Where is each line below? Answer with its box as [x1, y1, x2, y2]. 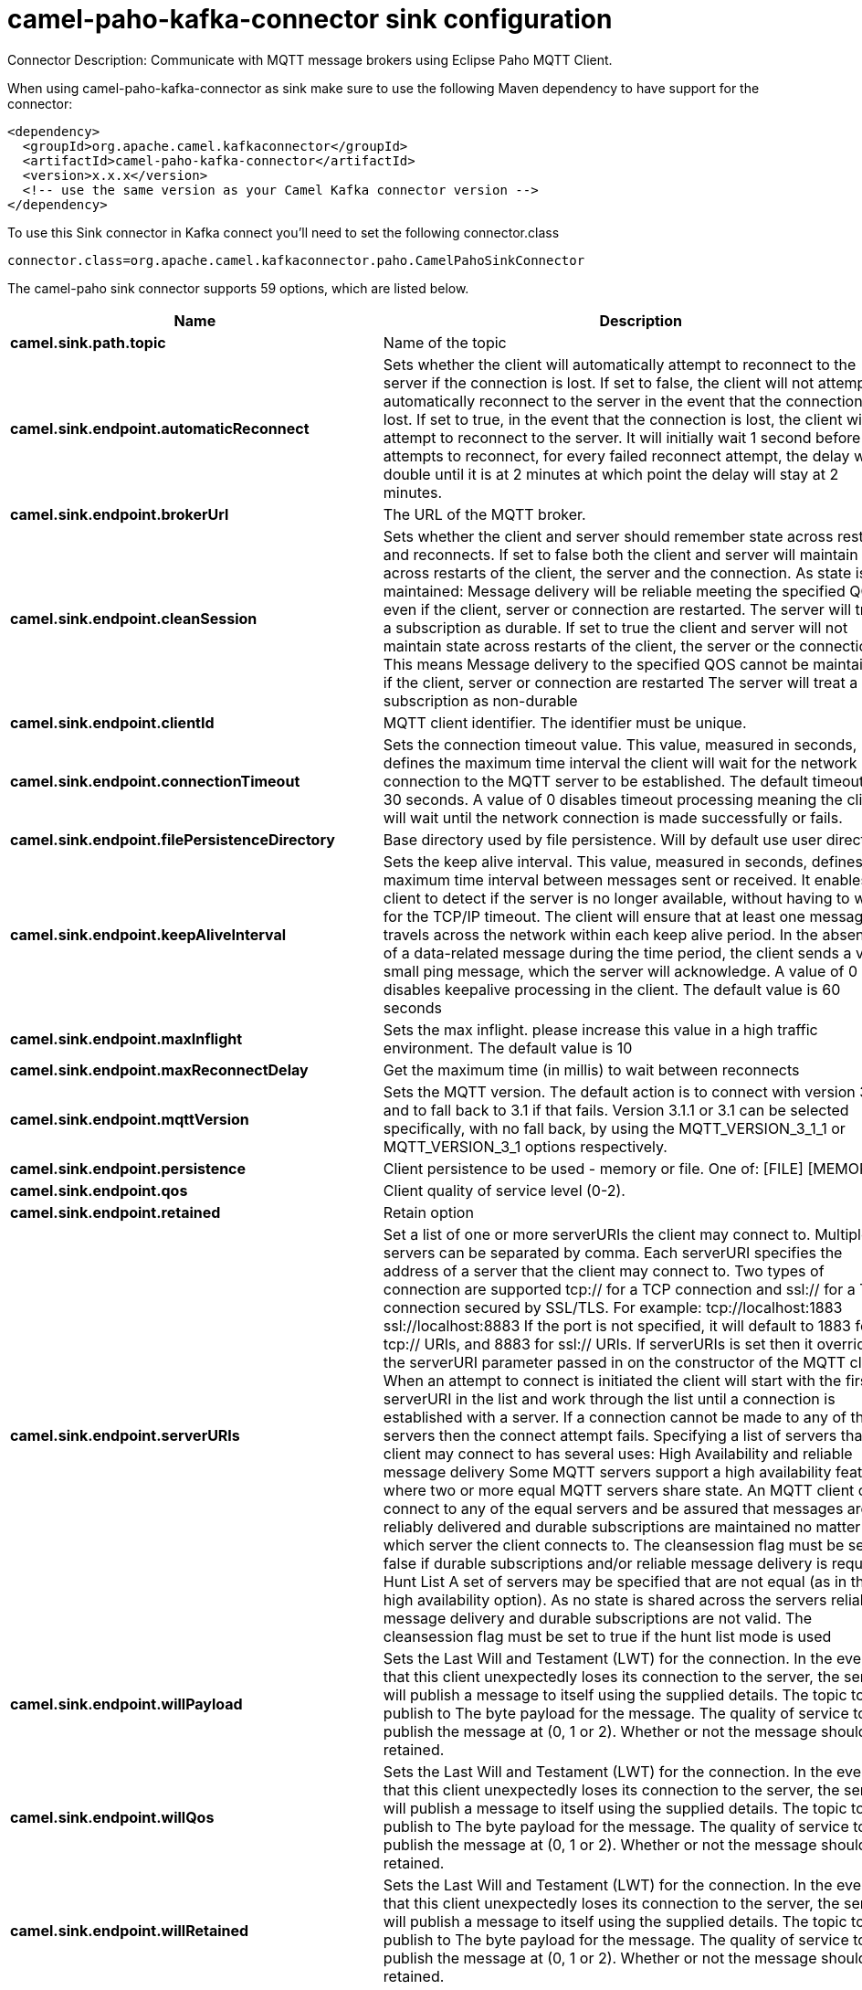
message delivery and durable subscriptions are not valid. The [383, 1608, 813, 1627]
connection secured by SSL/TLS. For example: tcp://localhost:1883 [383, 1297, 843, 1317]
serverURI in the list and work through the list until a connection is [383, 1389, 836, 1408]
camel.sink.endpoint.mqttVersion [10, 1109, 249, 1128]
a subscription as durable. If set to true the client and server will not [383, 618, 848, 637]
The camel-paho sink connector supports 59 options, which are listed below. [7, 280, 469, 296]
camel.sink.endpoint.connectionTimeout [10, 771, 300, 790]
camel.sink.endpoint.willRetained [10, 1921, 249, 1940]
